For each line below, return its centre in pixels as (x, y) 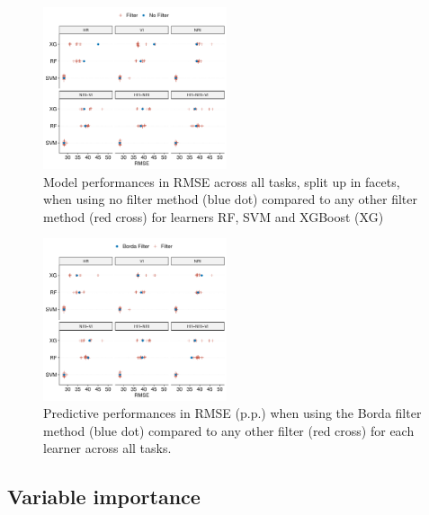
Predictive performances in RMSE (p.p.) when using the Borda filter (232, 413)
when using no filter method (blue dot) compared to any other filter (230, 199)
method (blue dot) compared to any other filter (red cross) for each (229, 430)
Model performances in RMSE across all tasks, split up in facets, (222, 181)
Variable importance (104, 497)
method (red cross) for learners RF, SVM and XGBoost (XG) (214, 216)
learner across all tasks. (107, 448)
